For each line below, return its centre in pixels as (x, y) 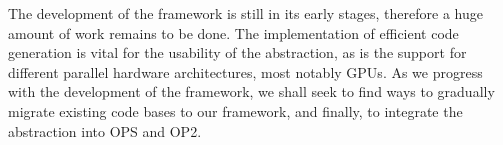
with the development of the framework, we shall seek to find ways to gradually (251, 91)
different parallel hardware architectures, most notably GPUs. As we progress (245, 71)
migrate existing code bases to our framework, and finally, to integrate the (235, 110)
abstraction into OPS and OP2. (105, 130)
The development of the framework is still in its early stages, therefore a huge (245, 13)
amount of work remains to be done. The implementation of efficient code (233, 32)
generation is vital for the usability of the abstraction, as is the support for (237, 52)
